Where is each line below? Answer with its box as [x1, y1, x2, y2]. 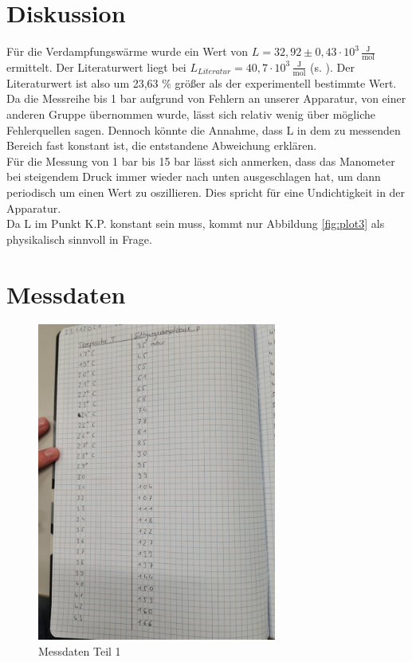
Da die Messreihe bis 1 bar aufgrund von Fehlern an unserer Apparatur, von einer [6, 90, 406, 107]
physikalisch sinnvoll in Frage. [6, 230, 152, 247]
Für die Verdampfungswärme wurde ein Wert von [6, 43, 249, 60]
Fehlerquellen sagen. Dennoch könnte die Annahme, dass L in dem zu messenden [6, 121, 401, 138]
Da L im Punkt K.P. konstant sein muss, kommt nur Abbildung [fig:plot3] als [6, 215, 385, 232]
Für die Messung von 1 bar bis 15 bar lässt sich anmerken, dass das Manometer [6, 152, 395, 169]
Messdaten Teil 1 [38, 642, 121, 659]
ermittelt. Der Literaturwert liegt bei [6, 58, 186, 75]
